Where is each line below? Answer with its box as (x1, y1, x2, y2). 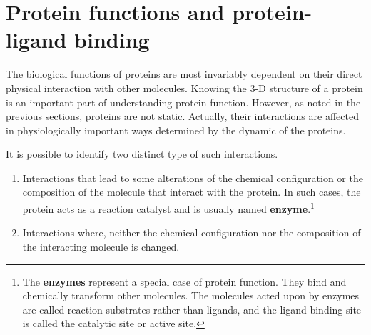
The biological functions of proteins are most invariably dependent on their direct (6, 66, 362, 81)
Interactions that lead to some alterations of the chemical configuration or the (22, 170, 363, 185)
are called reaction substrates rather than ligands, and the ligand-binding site (22, 301, 362, 316)
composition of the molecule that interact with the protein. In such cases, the (22, 184, 361, 199)
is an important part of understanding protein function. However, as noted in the (6, 94, 361, 109)
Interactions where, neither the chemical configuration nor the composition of (22, 225, 361, 240)
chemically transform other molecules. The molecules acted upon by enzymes (22, 288, 360, 303)
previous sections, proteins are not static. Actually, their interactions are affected (6, 109, 359, 124)
